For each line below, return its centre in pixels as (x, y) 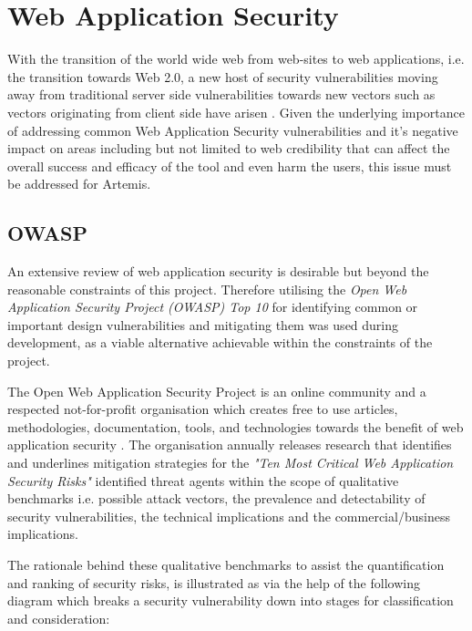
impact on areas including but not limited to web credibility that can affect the (229, 148)
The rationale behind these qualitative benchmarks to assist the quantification (226, 564)
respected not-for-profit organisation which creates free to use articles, (203, 409)
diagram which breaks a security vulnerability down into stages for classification (231, 600)
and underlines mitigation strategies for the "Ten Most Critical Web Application (231, 463)
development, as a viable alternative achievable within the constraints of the (220, 342)
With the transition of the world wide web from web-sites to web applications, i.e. (236, 59)
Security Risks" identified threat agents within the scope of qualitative (203, 480)
